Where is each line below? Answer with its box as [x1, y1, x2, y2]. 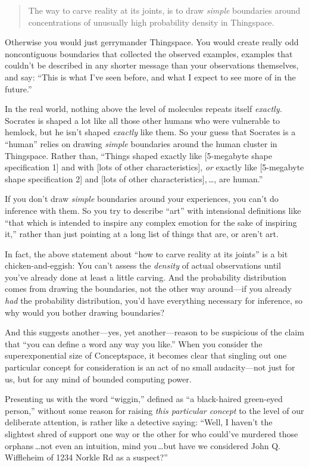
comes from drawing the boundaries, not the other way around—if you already [5, 282, 292, 295]
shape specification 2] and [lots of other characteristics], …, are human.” [5, 172, 263, 185]
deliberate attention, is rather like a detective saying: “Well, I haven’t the [5, 416, 273, 428]
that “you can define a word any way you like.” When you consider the [5, 337, 263, 350]
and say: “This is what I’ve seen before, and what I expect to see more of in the [5, 70, 296, 83]
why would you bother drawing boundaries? [5, 306, 165, 318]
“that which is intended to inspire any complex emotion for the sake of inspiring [5, 216, 297, 228]
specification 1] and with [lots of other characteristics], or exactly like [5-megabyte [5, 161, 304, 173]
